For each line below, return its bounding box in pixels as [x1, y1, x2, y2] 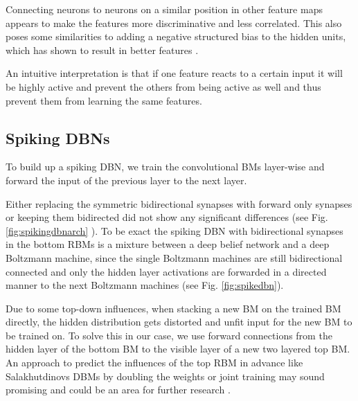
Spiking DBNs [6, 127, 110, 148]
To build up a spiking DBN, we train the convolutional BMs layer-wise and [6, 159, 325, 174]
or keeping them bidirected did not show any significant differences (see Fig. [6, 210, 328, 224]
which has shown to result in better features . [6, 42, 199, 57]
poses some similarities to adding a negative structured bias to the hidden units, [6, 29, 346, 44]
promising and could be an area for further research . [6, 382, 231, 397]
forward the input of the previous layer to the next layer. [6, 172, 247, 187]
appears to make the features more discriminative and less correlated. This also [6, 15, 342, 30]
